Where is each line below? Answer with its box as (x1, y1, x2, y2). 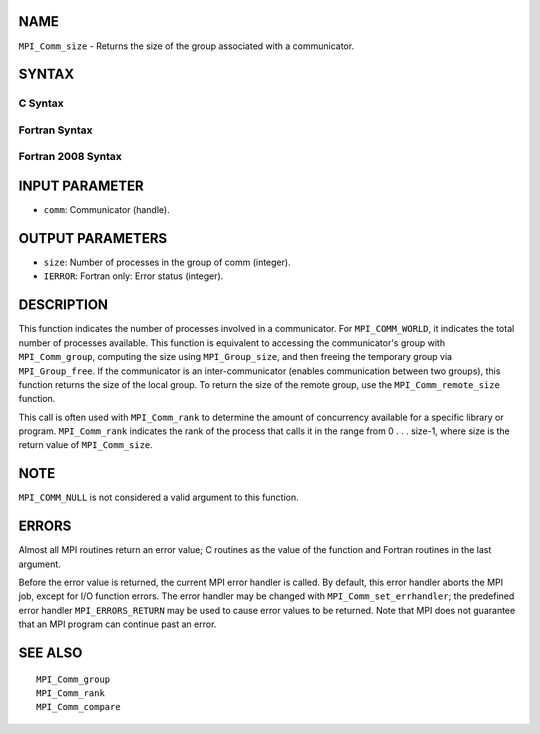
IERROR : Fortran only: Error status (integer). (43, 270, 224, 282)
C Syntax (18, 96, 64, 110)
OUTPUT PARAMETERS (18, 230, 168, 247)
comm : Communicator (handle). (43, 204, 170, 216)
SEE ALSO (18, 645, 83, 662)
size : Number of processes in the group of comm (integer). (43, 256, 291, 269)
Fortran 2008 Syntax (18, 150, 122, 164)
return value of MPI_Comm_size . (18, 439, 154, 451)
